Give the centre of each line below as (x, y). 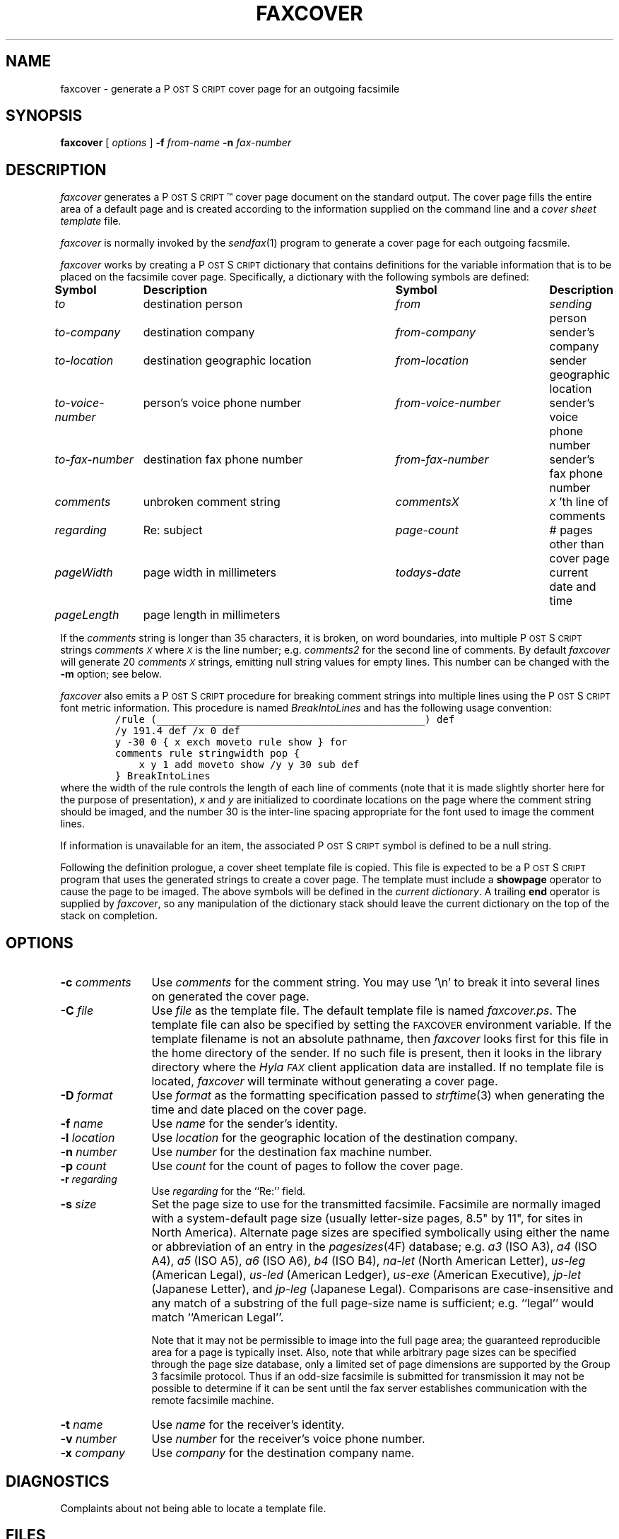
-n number (89, 1152)
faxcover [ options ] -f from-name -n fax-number (176, 143)
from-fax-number (442, 460)
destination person (193, 304)
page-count (427, 530)
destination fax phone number (223, 460)
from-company (436, 332)
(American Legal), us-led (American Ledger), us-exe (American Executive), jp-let (366, 1275)
